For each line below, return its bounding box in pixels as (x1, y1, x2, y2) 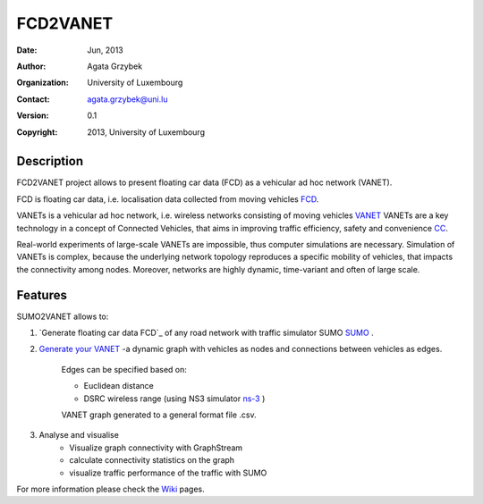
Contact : (16, 94, 51, 105)
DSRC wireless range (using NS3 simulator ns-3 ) (83, 393, 266, 404)
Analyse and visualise (38, 430, 120, 441)
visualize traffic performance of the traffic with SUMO (69, 467, 267, 478)
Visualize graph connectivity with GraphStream (69, 442, 243, 453)
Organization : (16, 77, 69, 88)
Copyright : (16, 126, 58, 138)
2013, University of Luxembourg (87, 126, 206, 138)
